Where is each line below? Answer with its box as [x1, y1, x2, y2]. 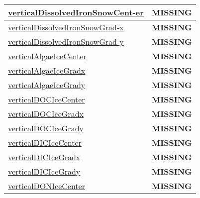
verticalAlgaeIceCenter [8, 50, 87, 62]
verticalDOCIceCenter [8, 94, 85, 105]
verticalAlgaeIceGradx [8, 65, 86, 76]
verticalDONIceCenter [8, 180, 85, 192]
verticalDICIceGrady [8, 166, 81, 177]
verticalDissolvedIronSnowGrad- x [8, 21, 124, 33]
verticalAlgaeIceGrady [8, 79, 86, 91]
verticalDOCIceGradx [8, 108, 84, 119]
